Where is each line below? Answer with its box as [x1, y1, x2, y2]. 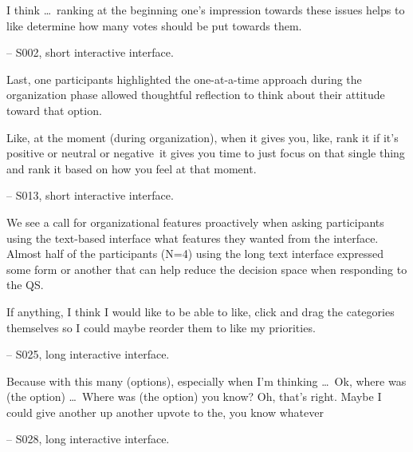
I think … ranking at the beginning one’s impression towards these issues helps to [6, 2, 405, 18]
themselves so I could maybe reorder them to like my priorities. [6, 319, 316, 335]
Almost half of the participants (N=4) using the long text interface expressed [6, 245, 384, 262]
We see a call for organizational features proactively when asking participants [6, 213, 384, 230]
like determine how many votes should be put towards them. [6, 17, 302, 34]
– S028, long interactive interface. [6, 430, 170, 447]
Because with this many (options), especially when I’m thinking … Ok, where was [6, 372, 407, 389]
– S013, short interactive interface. [6, 187, 174, 204]
